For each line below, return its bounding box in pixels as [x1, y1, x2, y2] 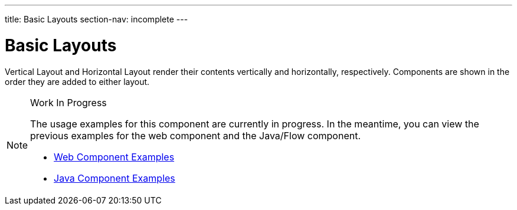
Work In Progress [30, 96, 107, 109]
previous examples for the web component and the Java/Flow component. [30, 129, 361, 142]
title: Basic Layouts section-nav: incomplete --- [5, 14, 188, 24]
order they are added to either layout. [5, 76, 150, 87]
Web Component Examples [54, 150, 175, 163]
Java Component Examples [54, 172, 175, 184]
